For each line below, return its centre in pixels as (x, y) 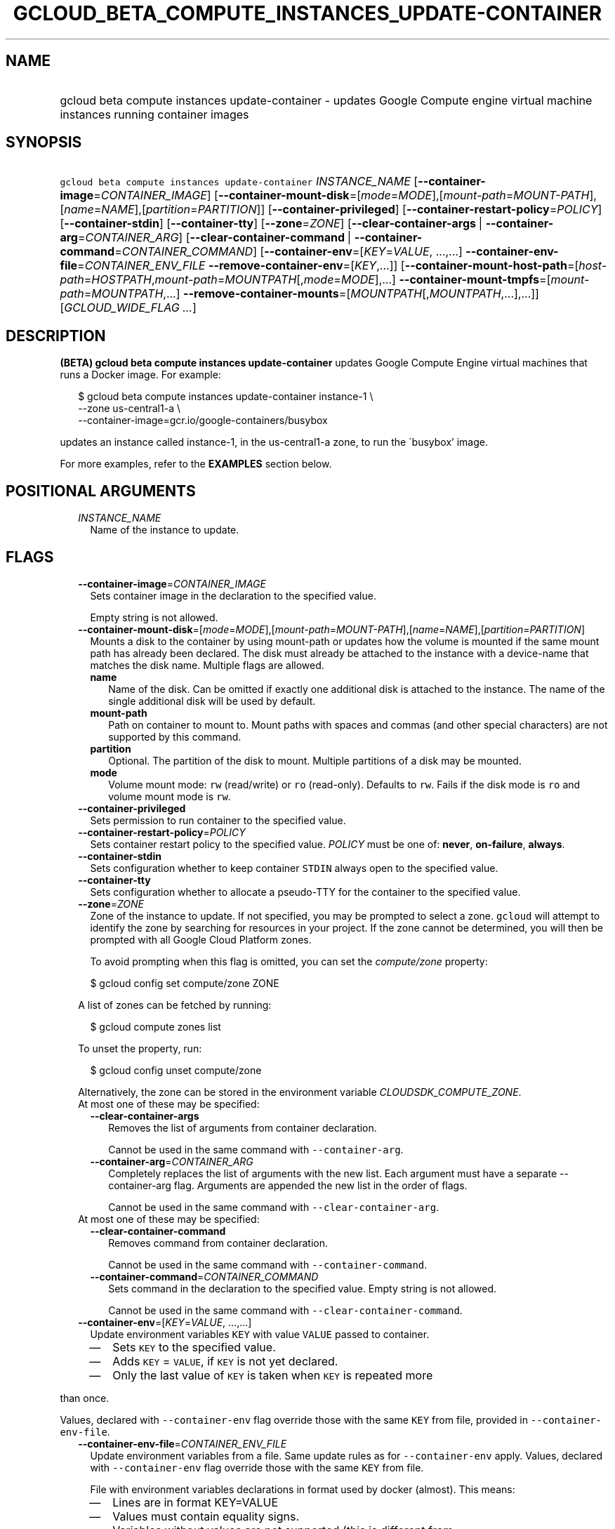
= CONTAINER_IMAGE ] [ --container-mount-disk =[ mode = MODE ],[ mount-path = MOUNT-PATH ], (345, 196)
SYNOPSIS (44, 143)
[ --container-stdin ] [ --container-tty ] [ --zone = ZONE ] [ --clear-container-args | (271, 224)
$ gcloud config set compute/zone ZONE (185, 983)
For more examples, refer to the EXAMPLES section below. (196, 464)
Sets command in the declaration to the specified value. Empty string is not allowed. (302, 1288)
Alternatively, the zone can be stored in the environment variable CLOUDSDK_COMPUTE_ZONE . (300, 1092)
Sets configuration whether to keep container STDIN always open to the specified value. (294, 868)
